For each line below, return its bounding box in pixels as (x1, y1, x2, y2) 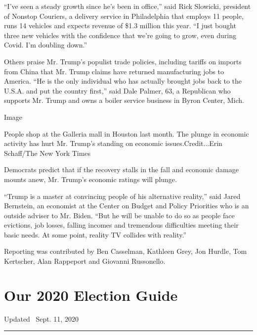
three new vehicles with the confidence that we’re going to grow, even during (4, 30, 236, 40)
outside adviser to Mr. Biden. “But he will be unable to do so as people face (4, 210, 235, 220)
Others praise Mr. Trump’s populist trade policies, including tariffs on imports (4, 56, 242, 66)
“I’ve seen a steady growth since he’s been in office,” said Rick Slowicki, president (4, 1, 251, 11)
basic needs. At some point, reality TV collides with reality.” (4, 229, 187, 239)
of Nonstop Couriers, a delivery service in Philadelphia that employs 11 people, (4, 10, 244, 21)
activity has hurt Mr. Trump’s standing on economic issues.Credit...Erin (4, 138, 222, 148)
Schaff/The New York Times (4, 147, 91, 158)
